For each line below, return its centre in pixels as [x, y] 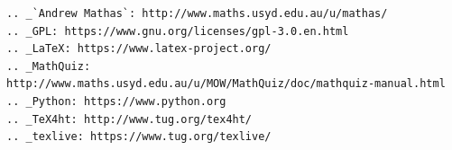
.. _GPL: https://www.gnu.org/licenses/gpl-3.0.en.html [178, 31]
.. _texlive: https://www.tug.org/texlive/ [139, 137]
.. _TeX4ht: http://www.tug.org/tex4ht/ [129, 119]
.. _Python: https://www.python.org [116, 101]
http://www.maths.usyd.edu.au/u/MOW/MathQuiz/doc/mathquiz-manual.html [226, 84]
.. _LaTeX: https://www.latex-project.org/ [139, 49]
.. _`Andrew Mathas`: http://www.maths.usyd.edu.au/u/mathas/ [197, 13]
